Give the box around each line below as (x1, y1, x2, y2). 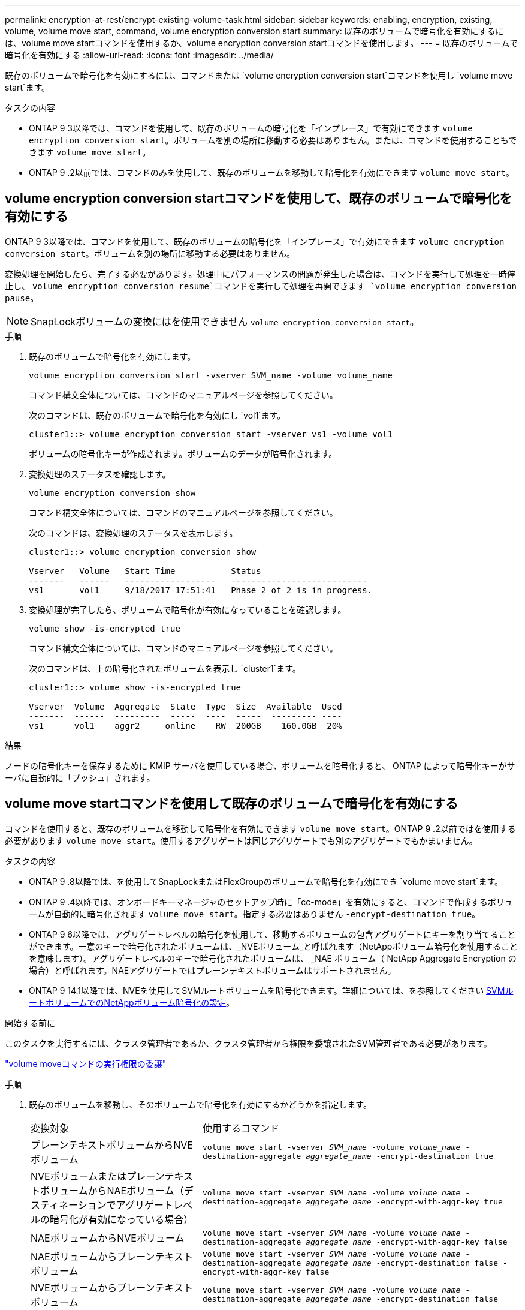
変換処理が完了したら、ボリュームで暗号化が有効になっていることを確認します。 (29, 604, 346, 615)
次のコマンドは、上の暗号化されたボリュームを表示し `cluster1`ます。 (29, 663, 301, 674)
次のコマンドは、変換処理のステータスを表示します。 (29, 527, 238, 538)
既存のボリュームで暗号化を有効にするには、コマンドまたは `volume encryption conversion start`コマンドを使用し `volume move (5, 70, 513, 80)
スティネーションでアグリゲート (31, 1198, 173, 1211)
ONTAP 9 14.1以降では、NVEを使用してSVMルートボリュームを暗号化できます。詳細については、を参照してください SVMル (29, 985, 514, 996)
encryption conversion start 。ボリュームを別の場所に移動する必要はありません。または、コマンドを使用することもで (29, 135, 517, 145)
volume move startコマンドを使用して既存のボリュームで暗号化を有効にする (5, 796, 458, 812)
